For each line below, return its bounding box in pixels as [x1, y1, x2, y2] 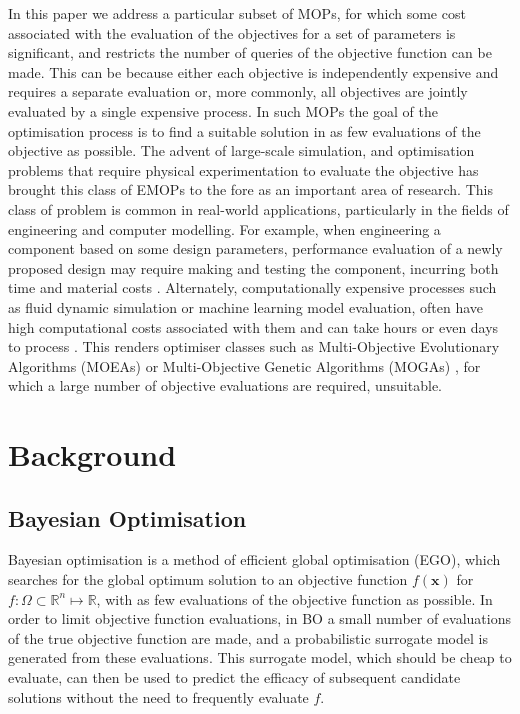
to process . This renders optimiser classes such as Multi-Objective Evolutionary [8, 336, 500, 357]
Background [8, 434, 177, 475]
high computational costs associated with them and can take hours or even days [8, 316, 499, 337]
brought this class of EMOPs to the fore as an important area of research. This [8, 179, 493, 200]
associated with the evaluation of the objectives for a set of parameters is [8, 22, 456, 43]
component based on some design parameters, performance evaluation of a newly [8, 238, 503, 259]
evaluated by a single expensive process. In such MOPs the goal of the [8, 100, 438, 121]
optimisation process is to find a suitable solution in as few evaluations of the [8, 120, 481, 141]
